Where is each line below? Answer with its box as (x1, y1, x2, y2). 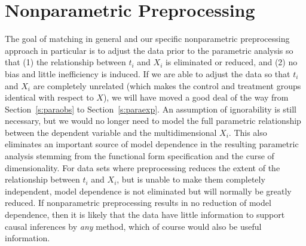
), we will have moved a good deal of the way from (103, 91, 289, 104)
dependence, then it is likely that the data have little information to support (5, 208, 285, 221)
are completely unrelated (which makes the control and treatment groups (33, 79, 301, 92)
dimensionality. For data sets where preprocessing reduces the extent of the (5, 161, 280, 174)
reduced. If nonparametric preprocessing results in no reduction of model (5, 196, 271, 209)
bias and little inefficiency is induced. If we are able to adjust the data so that (5, 67, 290, 80)
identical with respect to (5, 91, 94, 104)
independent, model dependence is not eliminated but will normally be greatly (5, 184, 292, 197)
